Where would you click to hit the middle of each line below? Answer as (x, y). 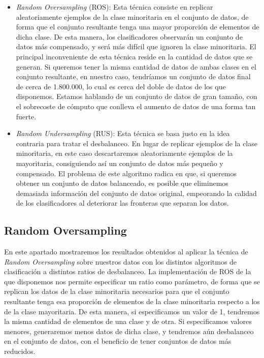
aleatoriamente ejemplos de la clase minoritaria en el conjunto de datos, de (132, 17)
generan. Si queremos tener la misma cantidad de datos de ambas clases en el (136, 66)
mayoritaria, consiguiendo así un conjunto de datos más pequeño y (120, 163)
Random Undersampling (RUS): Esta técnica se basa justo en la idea (123, 133)
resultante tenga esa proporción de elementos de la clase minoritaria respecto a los (132, 301)
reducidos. (20, 351)
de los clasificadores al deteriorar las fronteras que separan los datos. (122, 203)
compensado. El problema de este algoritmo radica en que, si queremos (126, 173)
